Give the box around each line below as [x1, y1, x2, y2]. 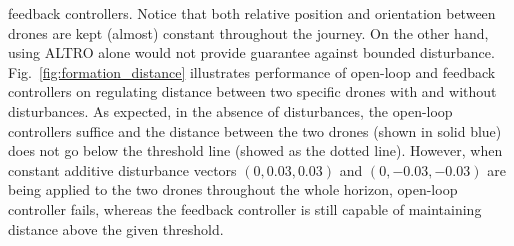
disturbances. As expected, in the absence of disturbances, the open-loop [8, 100, 453, 121]
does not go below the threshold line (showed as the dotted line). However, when [8, 140, 503, 161]
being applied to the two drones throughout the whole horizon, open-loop [8, 179, 458, 200]
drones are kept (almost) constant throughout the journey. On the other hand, [8, 22, 489, 43]
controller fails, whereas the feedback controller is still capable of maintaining [8, 198, 482, 219]
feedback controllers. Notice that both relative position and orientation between [8, 3, 496, 23]
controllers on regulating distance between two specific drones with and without [8, 81, 497, 102]
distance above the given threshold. [8, 218, 224, 239]
